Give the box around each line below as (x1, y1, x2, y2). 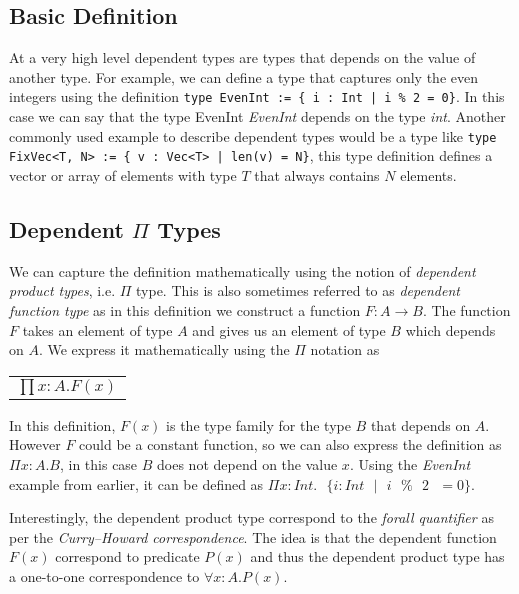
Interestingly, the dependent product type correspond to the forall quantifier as (9, 507, 494, 528)
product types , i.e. (9, 280, 116, 301)
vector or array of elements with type (9, 164, 237, 185)
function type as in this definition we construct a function (9, 299, 361, 320)
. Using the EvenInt (349, 453, 471, 474)
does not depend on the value (157, 453, 338, 474)
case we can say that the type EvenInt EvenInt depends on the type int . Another (9, 106, 506, 127)
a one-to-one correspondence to (9, 565, 200, 586)
